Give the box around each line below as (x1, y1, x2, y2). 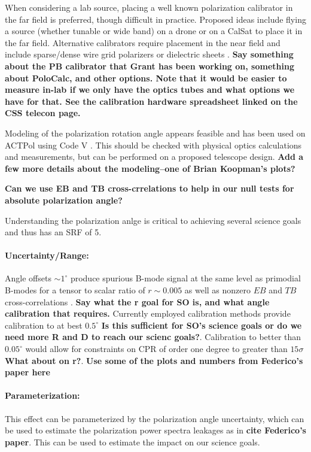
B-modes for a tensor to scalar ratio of (5, 284, 145, 296)
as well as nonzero (184, 284, 251, 296)
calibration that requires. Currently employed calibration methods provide (5, 307, 291, 320)
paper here (5, 366, 50, 378)
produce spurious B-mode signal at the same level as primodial (70, 272, 301, 284)
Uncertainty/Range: (5, 249, 89, 262)
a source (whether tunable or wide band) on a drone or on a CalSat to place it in (5, 25, 303, 37)
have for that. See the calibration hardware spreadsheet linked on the (5, 95, 298, 107)
